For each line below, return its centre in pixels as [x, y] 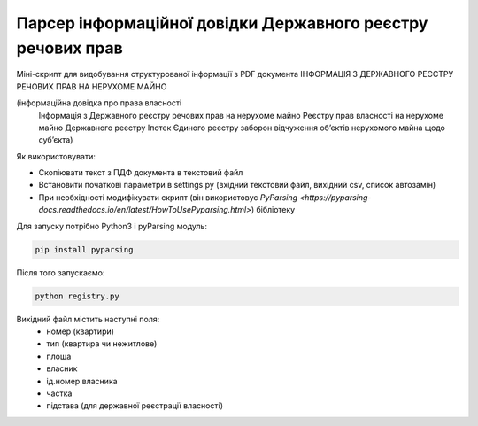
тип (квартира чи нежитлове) [102, 344]
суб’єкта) [56, 140]
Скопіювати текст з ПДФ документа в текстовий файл [141, 173]
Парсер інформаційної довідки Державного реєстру [222, 23]
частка [59, 393]
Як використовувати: [56, 156]
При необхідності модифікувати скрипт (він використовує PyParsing [168, 197]
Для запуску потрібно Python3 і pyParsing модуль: [112, 226]
